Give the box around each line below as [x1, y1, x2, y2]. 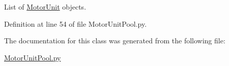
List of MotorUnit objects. [4, 2, 87, 12]
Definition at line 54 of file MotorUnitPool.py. [4, 18, 147, 29]
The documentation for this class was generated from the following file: [4, 35, 225, 46]
